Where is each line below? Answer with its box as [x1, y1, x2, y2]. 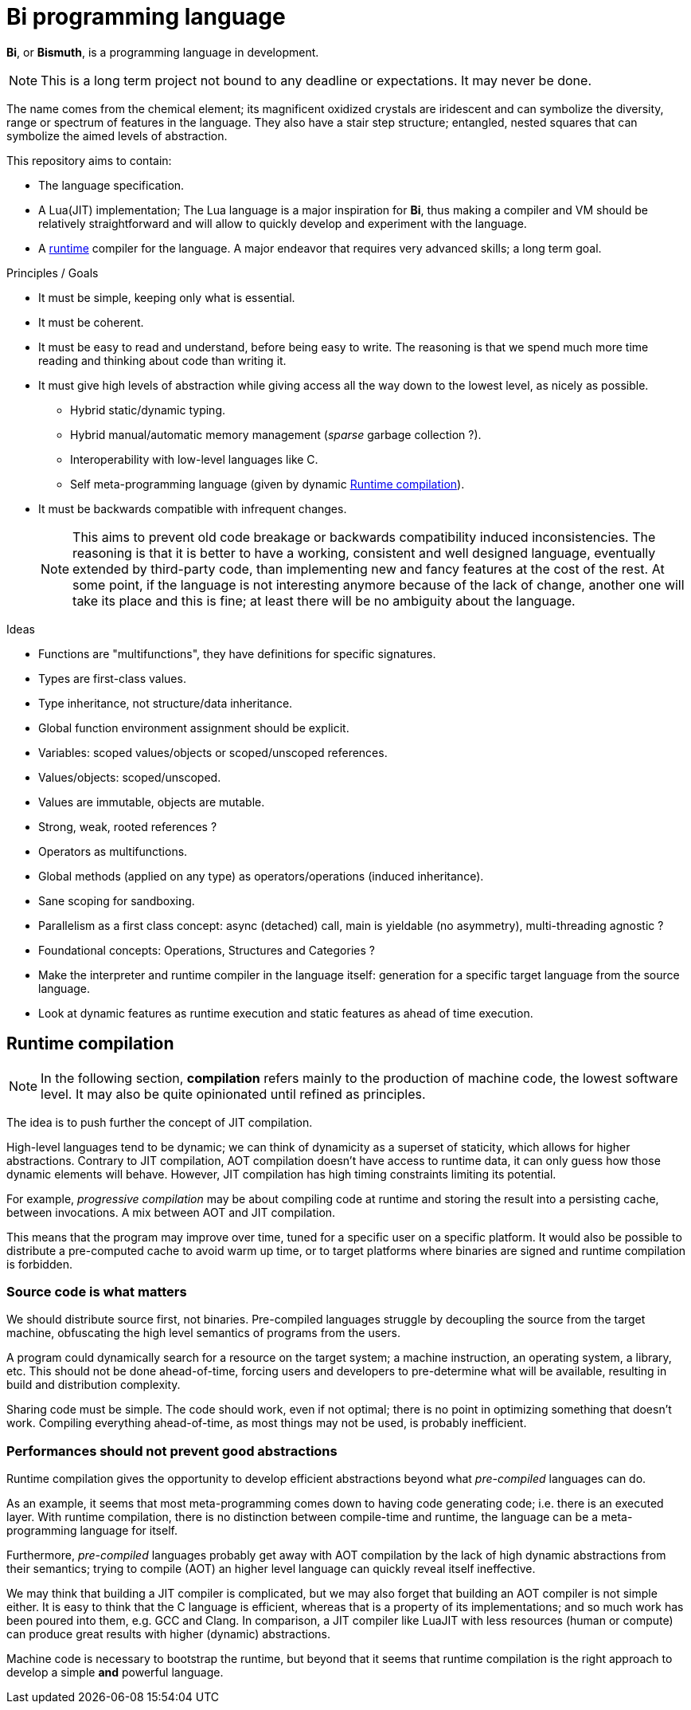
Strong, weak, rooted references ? [38, 819, 217, 833]
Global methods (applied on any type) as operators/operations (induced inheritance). [38, 869, 484, 883]
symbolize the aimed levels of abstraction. [6, 128, 228, 143]
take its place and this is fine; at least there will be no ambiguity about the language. [72, 592, 576, 609]
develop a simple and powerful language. [6, 1665, 224, 1680]
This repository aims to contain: [6, 153, 172, 167]
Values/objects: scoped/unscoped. [38, 770, 221, 784]
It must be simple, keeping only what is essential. [38, 290, 295, 304]
